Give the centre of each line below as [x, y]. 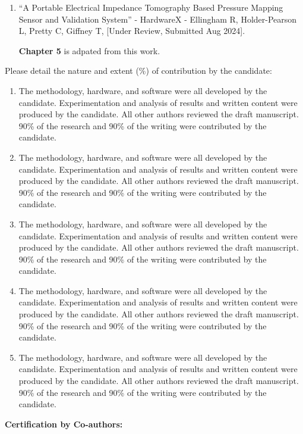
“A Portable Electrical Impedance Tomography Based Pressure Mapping [151, 7]
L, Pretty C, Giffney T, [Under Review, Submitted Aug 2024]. [132, 31]
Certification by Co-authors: [64, 424]
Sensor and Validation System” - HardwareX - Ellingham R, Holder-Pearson [158, 19]
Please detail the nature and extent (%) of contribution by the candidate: [138, 71]
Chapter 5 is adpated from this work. [89, 50]
